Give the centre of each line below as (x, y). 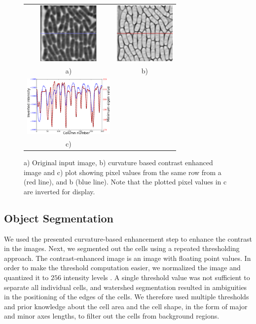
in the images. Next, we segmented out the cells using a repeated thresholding (122, 248)
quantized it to (26, 277)
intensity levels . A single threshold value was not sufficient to (157, 277)
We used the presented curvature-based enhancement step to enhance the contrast (128, 238)
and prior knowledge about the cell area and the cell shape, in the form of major (126, 306)
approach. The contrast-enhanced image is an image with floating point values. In (128, 258)
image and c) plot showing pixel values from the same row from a (123, 172)
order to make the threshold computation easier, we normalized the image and (122, 268)
